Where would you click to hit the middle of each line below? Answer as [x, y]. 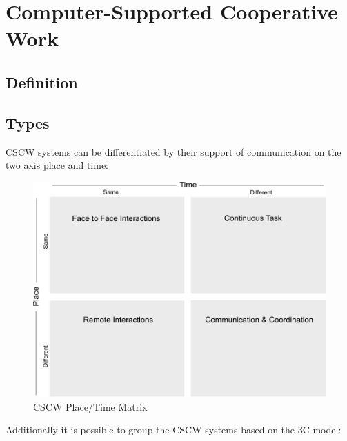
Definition [42, 82]
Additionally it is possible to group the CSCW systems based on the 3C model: [173, 430]
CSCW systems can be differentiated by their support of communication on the [173, 151]
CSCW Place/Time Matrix [90, 406]
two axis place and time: [57, 165]
